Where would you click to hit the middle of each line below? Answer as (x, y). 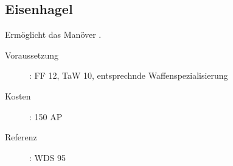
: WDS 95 (48, 157)
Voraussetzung (32, 55)
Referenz (21, 137)
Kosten (18, 96)
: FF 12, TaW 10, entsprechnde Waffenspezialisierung (129, 75)
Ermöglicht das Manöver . (53, 34)
